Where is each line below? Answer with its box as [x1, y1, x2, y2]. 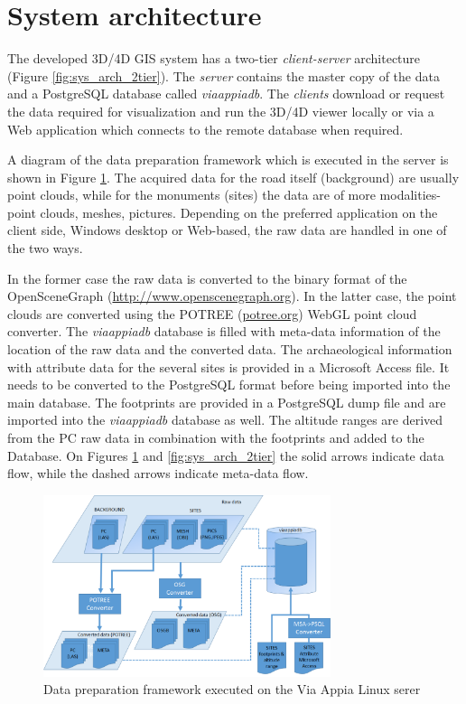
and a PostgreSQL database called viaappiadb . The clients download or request [7, 84, 445, 103]
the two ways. [7, 239, 83, 258]
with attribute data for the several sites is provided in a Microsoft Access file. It [7, 357, 450, 376]
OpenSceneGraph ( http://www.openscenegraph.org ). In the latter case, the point [7, 286, 457, 305]
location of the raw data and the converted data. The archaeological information [7, 340, 452, 359]
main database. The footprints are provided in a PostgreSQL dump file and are [7, 392, 446, 411]
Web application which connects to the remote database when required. [7, 119, 404, 138]
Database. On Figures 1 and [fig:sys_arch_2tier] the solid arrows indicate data [7, 446, 444, 465]
